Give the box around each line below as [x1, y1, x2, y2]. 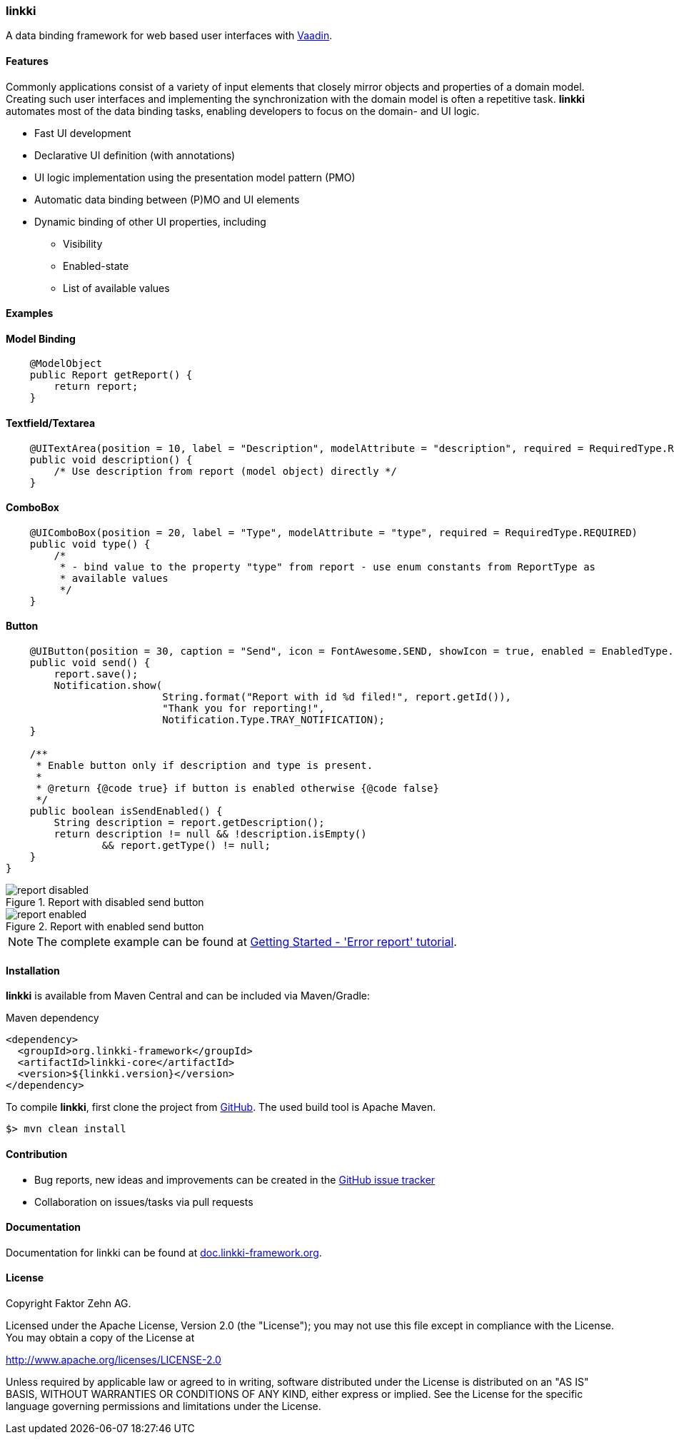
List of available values [63, 281, 170, 294]
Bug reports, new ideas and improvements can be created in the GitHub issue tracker [34, 1173, 436, 1186]
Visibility [63, 237, 103, 250]
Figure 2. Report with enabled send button [6, 920, 204, 933]
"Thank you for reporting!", [162, 703, 325, 715]
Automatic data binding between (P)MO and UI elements [34, 193, 300, 206]
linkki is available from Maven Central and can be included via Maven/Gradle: [6, 990, 371, 1002]
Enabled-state [63, 259, 129, 272]
